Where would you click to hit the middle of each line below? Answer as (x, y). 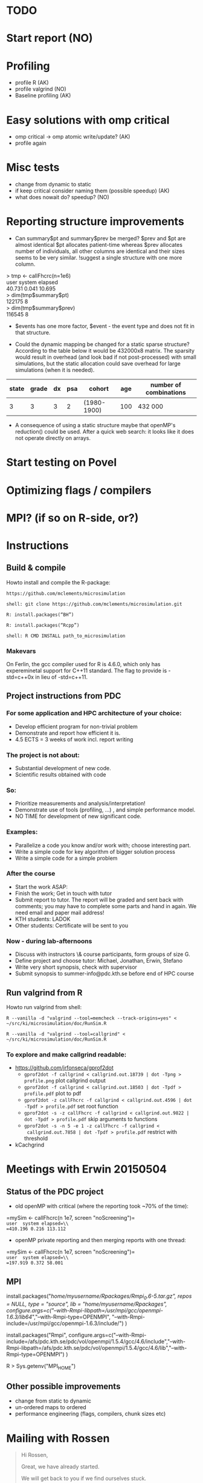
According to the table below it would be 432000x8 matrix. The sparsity (105, 351)
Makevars (21, 651)
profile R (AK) (32, 83)
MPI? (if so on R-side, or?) (72, 518)
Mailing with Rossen (58, 1438)
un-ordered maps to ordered (50, 1407)
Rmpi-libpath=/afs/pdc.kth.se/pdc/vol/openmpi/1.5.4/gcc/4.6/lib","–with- (97, 1347)
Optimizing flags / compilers (79, 490)
